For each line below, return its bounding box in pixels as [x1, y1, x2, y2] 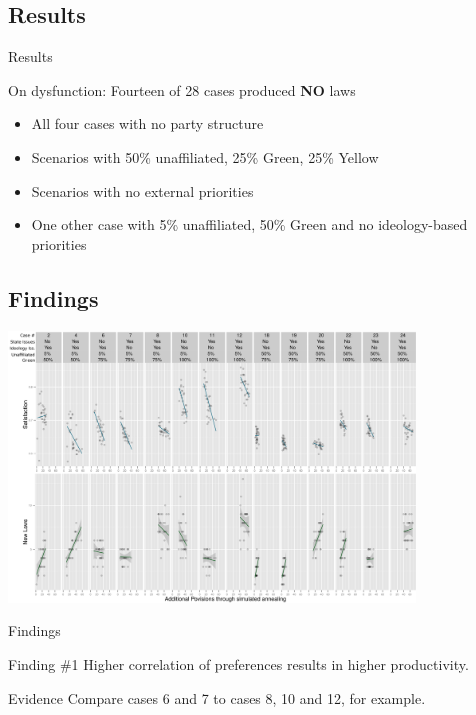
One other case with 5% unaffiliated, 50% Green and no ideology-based [31, 214, 468, 235]
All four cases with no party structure [31, 113, 264, 134]
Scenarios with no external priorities [31, 180, 254, 201]
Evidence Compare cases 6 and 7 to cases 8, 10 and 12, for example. [8, 687, 426, 708]
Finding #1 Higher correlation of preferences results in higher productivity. [8, 654, 469, 674]
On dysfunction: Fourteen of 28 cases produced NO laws [8, 79, 356, 100]
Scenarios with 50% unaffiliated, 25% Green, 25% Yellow [31, 146, 379, 167]
